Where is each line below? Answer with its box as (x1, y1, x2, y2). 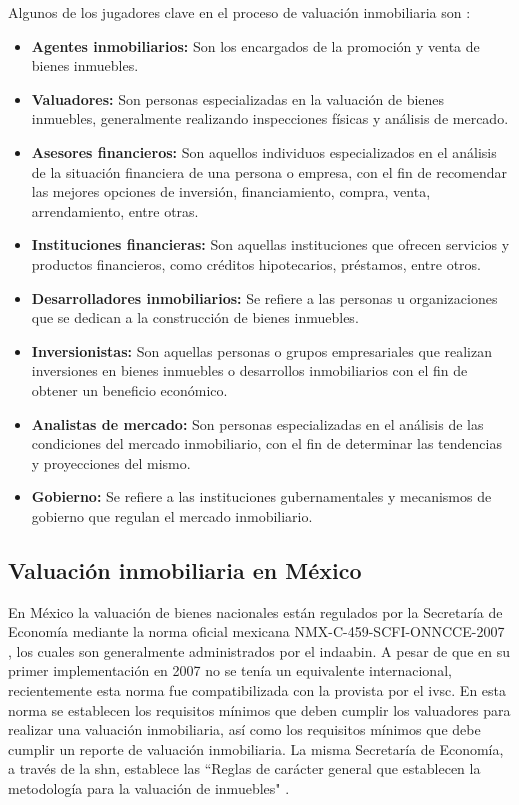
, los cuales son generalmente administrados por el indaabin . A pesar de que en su (8, 640, 510, 661)
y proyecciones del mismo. (31, 452, 191, 473)
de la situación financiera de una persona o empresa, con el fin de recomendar (31, 161, 508, 182)
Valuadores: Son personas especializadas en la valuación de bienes (31, 88, 445, 109)
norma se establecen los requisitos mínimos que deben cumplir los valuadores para (8, 699, 511, 720)
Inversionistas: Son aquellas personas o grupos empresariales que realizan (31, 340, 492, 361)
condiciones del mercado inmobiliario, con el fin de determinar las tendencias (31, 433, 502, 454)
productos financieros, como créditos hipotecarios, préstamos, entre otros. (31, 253, 481, 274)
